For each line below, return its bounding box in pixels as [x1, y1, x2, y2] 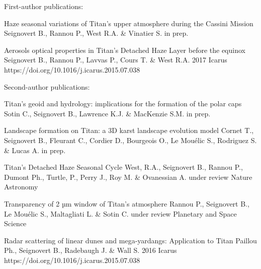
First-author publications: [4, 1, 83, 11]
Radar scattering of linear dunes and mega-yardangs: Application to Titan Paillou [4, 235, 257, 245]
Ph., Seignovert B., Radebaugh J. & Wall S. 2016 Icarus [4, 245, 177, 255]
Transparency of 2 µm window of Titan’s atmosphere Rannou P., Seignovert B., [4, 198, 249, 209]
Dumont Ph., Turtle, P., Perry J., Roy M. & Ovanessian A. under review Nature [4, 171, 252, 182]
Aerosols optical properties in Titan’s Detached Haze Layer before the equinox [4, 44, 245, 55]
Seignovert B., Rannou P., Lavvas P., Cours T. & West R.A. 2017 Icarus [4, 54, 227, 65]
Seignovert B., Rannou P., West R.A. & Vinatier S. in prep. [4, 28, 189, 38]
